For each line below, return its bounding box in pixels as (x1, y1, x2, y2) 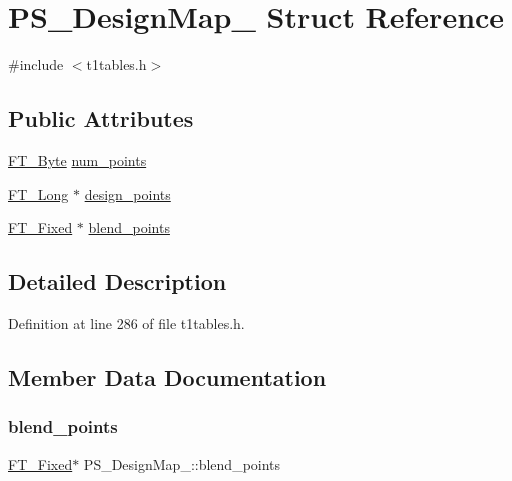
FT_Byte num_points (8, 149, 147, 170)
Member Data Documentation (8, 361, 327, 392)
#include (8, 54, 64, 75)
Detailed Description (8, 266, 227, 297)
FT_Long (8, 183, 69, 204)
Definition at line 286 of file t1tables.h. (8, 312, 245, 333)
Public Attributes (8, 103, 194, 134)
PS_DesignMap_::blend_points (83, 453, 281, 474)
